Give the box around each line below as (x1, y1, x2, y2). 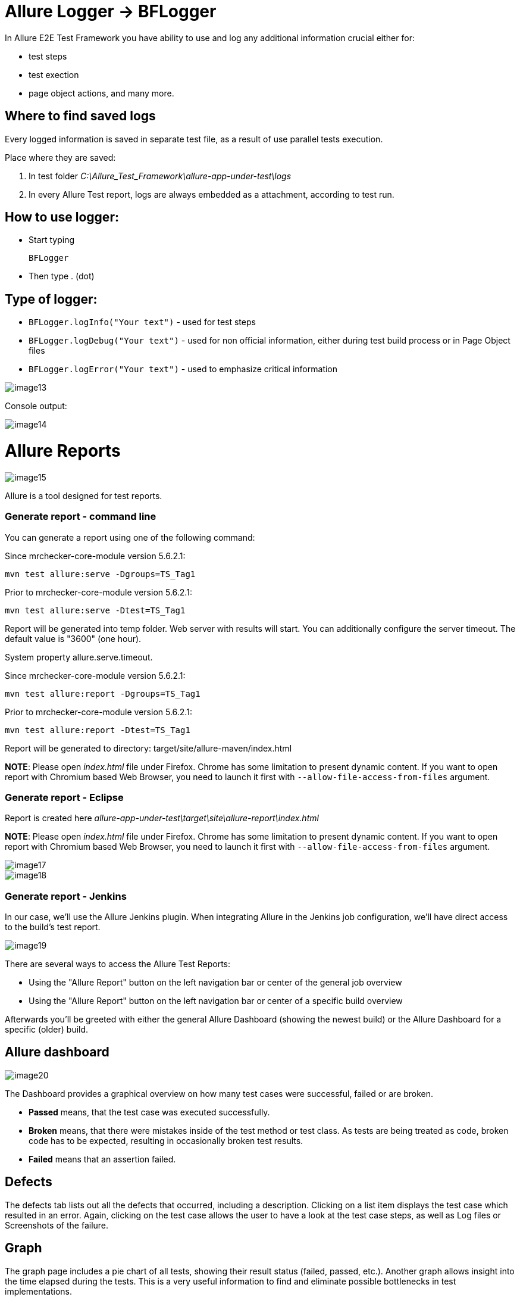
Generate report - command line (5, 510, 156, 523)
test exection (29, 69, 79, 80)
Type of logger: (5, 291, 98, 307)
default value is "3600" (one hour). (5, 633, 142, 644)
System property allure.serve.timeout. (5, 651, 153, 662)
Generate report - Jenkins (5, 890, 127, 902)
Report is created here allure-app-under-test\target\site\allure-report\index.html (5, 813, 319, 824)
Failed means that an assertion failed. (29, 1153, 176, 1164)
